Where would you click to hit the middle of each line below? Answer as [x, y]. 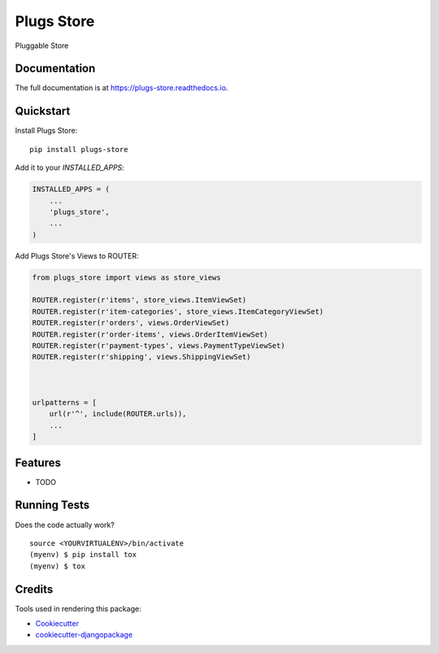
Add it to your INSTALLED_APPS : [70, 168]
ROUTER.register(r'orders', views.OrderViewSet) [131, 323]
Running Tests [52, 505]
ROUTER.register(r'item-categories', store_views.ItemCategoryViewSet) [178, 311]
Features [38, 462]
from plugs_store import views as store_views [126, 277]
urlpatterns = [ [65, 402]
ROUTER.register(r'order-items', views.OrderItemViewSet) [150, 334]
